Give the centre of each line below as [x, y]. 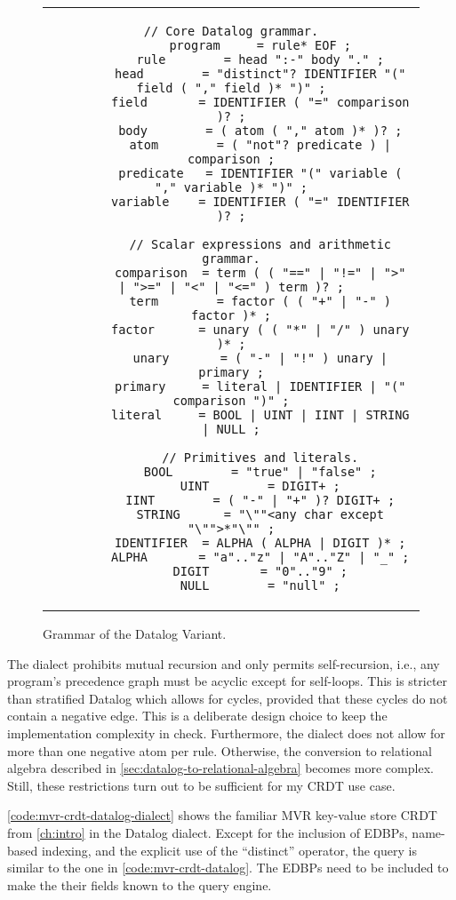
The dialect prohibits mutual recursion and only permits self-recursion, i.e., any [224, 663]
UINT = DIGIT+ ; [260, 486]
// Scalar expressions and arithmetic [260, 244]
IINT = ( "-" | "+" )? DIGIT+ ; [260, 500]
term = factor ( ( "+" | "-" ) [260, 301]
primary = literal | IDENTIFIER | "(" [260, 386]
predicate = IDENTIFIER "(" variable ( [260, 173]
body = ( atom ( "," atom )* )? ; [260, 131]
